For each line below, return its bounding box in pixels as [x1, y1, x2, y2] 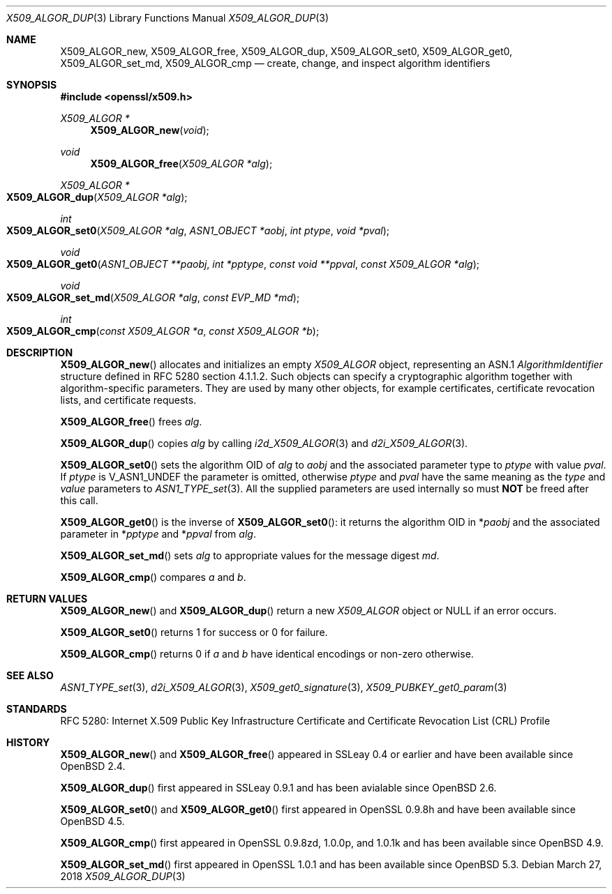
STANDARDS [6, 703, 67, 715]
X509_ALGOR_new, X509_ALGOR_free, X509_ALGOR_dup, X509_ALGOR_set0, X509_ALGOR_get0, [60, 45, 512, 57]
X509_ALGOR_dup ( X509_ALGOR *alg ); [6, 191, 188, 203]
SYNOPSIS [6, 79, 57, 91]
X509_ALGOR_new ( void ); [90, 124, 209, 136]
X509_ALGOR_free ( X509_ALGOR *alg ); [90, 158, 273, 169]
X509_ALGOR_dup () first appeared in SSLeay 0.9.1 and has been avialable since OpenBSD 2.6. [60, 782, 497, 794]
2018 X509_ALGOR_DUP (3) [60, 870, 186, 882]
